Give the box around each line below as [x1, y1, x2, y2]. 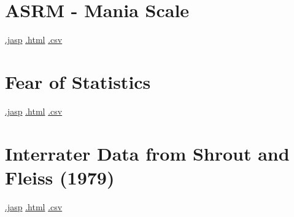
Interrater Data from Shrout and [5, 140, 290, 166]
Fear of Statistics [5, 69, 151, 94]
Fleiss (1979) [5, 164, 115, 189]
